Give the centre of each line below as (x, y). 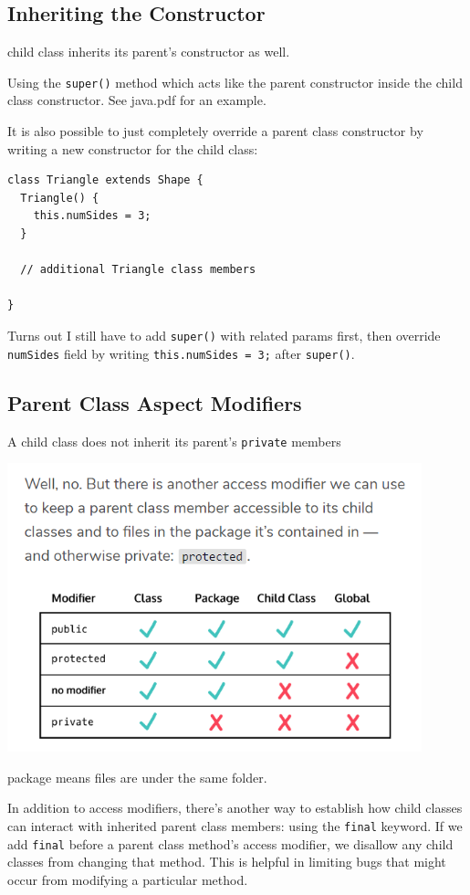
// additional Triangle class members (138, 270)
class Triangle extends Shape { (105, 180)
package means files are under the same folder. (137, 777)
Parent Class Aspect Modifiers (155, 402)
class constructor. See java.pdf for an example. (137, 100)
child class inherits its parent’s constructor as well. (149, 52)
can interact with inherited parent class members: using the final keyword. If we (235, 825)
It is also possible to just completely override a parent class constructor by (215, 131)
